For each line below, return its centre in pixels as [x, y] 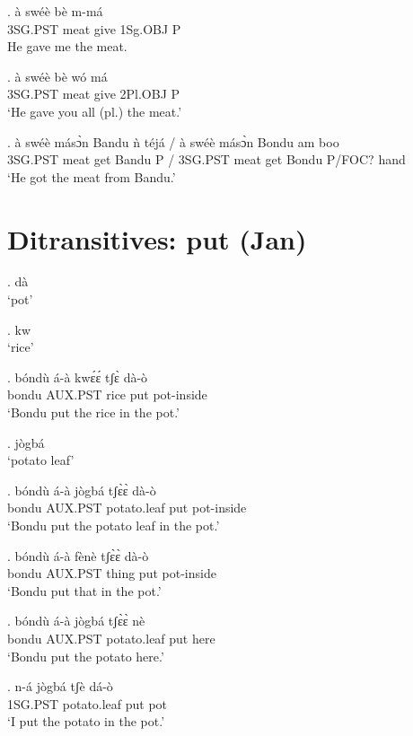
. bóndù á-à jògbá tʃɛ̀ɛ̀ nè [76, 621]
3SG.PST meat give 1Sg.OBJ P [94, 28]
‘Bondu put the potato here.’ [86, 656]
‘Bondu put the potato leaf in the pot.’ [114, 525]
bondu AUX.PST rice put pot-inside [107, 394]
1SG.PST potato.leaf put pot [88, 703]
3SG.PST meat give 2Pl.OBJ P [94, 94]
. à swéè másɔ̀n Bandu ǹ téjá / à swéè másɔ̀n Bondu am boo [173, 141]
